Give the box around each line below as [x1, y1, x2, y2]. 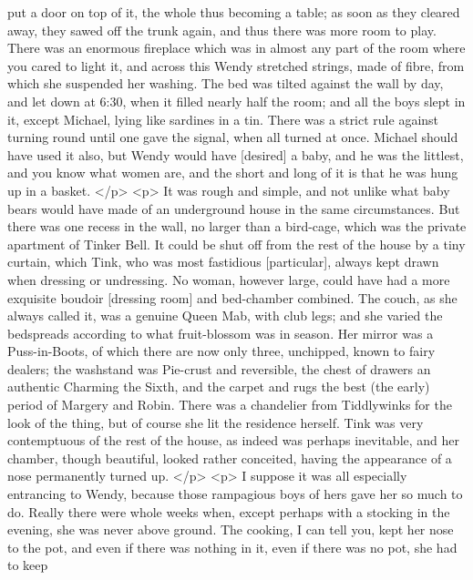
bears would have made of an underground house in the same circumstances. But [7, 198, 460, 218]
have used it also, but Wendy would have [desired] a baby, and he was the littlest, [7, 145, 464, 164]
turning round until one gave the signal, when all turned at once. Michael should [7, 127, 458, 147]
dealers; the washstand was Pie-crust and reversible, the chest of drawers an [7, 359, 431, 378]
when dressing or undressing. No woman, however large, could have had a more [7, 270, 450, 289]
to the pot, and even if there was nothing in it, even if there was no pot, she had [7, 537, 458, 556]
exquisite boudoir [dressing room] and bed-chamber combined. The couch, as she [7, 288, 458, 307]
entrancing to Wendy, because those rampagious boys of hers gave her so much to [7, 484, 463, 504]
